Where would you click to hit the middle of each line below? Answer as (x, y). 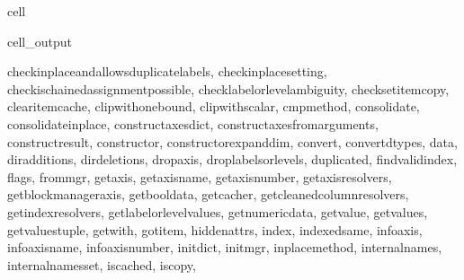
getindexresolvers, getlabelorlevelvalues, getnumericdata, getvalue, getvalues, (218, 211)
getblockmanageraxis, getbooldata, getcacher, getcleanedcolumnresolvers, (208, 194)
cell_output (40, 41)
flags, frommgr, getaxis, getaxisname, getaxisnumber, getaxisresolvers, (200, 176)
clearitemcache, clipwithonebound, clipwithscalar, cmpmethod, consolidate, (214, 106)
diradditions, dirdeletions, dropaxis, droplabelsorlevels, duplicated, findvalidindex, (232, 159)
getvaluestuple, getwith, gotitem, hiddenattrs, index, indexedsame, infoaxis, (215, 229)
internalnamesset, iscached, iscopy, (102, 264)
